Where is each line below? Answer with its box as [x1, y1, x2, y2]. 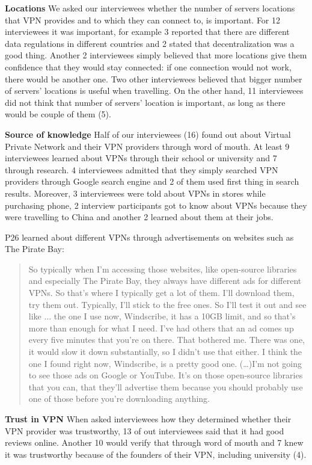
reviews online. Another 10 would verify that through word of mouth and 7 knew [5, 436, 304, 449]
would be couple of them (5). [5, 108, 111, 120]
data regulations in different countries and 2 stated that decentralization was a [5, 37, 295, 49]
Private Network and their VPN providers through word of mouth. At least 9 [5, 140, 290, 152]
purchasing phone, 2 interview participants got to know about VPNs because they [5, 199, 307, 211]
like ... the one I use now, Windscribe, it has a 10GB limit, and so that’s [28, 310, 296, 322]
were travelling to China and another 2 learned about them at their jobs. [5, 211, 274, 223]
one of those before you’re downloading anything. [28, 392, 210, 405]
